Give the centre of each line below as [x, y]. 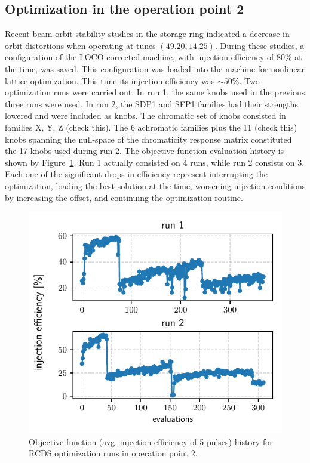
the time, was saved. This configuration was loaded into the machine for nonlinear [155, 68]
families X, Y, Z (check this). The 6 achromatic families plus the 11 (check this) [151, 127]
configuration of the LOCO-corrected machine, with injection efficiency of [139, 57]
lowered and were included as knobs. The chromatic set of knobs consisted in [145, 115]
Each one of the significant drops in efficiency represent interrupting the [136, 174]
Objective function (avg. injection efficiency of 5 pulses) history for [151, 441]
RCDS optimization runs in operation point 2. [113, 453]
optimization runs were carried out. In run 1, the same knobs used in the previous [155, 92]
